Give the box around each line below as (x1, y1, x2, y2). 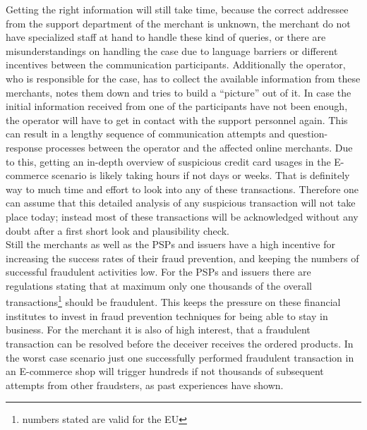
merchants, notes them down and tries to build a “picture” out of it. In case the (6, 85, 351, 99)
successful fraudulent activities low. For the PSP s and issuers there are (6, 264, 311, 279)
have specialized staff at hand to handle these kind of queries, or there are (6, 30, 326, 44)
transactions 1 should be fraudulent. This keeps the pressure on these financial (6, 293, 341, 309)
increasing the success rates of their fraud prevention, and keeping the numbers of (6, 250, 359, 265)
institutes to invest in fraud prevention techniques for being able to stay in (6, 308, 328, 323)
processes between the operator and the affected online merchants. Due (45, 140, 353, 154)
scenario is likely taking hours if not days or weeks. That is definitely (52, 168, 350, 183)
